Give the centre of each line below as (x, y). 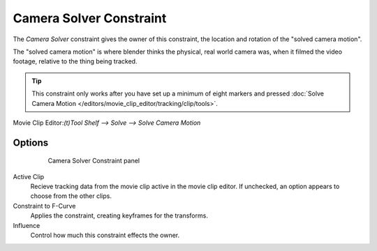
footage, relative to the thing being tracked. (75, 61)
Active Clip (29, 176)
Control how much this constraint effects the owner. (105, 235)
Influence (27, 225)
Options (31, 143)
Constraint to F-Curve (44, 206)
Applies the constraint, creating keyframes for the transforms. (119, 215)
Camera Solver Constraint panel (94, 161)
